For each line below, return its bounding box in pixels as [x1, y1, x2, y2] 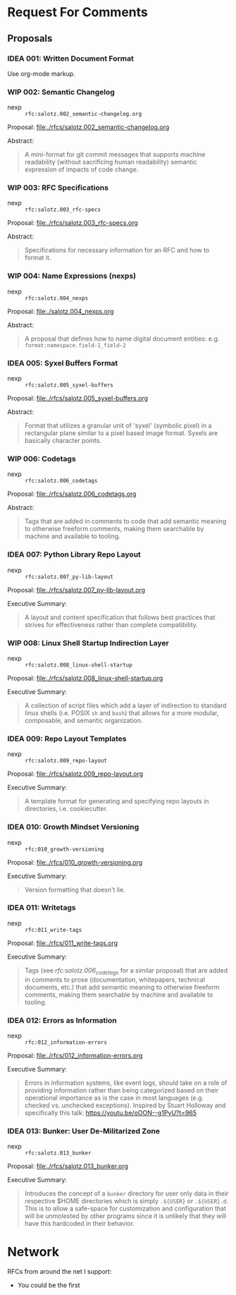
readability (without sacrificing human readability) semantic [24, 158, 197, 166]
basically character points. [24, 437, 102, 445]
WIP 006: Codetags [7, 454, 76, 463]
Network [7, 1244, 60, 1260]
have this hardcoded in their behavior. [24, 1220, 135, 1228]
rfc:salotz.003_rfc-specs [25, 206, 101, 214]
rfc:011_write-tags [25, 926, 82, 933]
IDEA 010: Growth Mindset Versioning [7, 822, 139, 832]
